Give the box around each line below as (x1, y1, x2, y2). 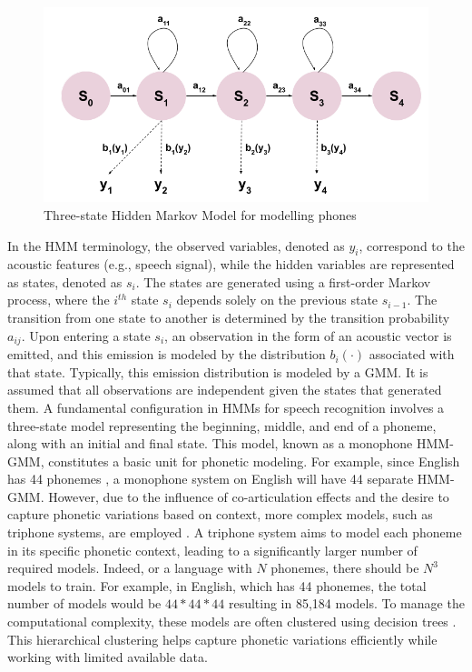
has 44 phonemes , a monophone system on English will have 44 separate (7, 469, 414, 488)
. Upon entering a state (21, 326, 151, 345)
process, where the (7, 290, 110, 309)
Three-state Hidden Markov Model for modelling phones (44, 205, 357, 224)
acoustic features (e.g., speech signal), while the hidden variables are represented (7, 255, 455, 274)
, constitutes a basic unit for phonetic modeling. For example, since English (40, 451, 460, 470)
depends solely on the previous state (176, 290, 379, 309)
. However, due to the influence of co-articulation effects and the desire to (40, 486, 449, 506)
